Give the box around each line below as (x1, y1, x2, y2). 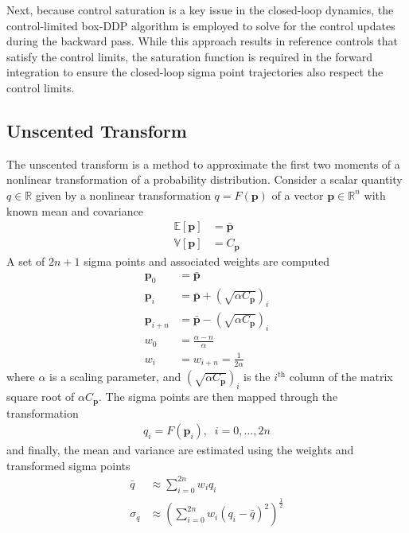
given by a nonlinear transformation (35, 186, 211, 203)
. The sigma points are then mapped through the (99, 388, 338, 405)
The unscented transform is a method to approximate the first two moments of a (6, 155, 400, 172)
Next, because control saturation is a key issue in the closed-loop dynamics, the (6, 2, 394, 18)
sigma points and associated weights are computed (84, 252, 329, 269)
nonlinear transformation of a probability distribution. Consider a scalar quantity (6, 171, 403, 188)
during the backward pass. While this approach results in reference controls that (6, 33, 398, 49)
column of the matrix (289, 368, 393, 385)
